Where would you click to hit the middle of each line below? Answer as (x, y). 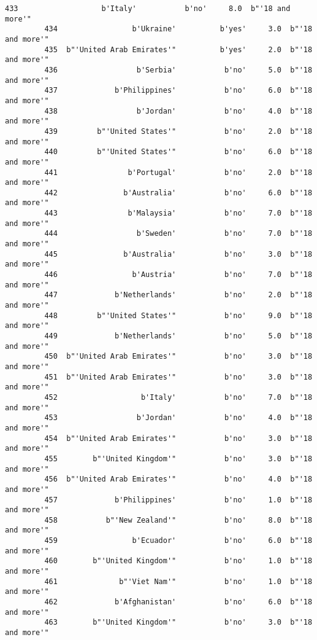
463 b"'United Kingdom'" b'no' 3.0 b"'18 (178, 622)
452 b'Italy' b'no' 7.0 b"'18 (178, 397)
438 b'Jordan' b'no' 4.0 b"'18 (178, 111)
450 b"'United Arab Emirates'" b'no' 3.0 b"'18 (178, 357)
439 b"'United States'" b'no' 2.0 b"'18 (178, 131)
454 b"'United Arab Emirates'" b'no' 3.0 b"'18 (178, 438)
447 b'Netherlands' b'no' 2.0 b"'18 (178, 295)
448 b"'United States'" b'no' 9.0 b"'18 (178, 315)
